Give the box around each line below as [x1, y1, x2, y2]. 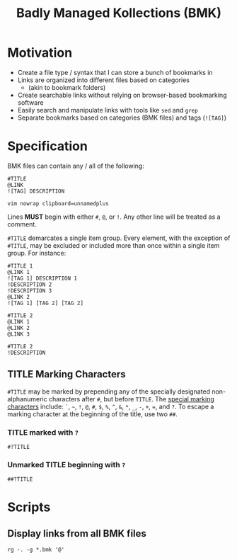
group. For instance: [7, 248, 67, 257]
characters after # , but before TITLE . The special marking [48, 394, 214, 403]
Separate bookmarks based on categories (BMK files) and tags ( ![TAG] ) [17, 113, 227, 122]
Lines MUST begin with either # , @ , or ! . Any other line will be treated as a [7, 212, 221, 221]
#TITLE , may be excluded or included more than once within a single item [7, 241, 220, 249]
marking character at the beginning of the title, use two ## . [7, 409, 178, 418]
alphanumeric [7, 394, 47, 403]
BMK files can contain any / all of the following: [7, 161, 145, 170]
